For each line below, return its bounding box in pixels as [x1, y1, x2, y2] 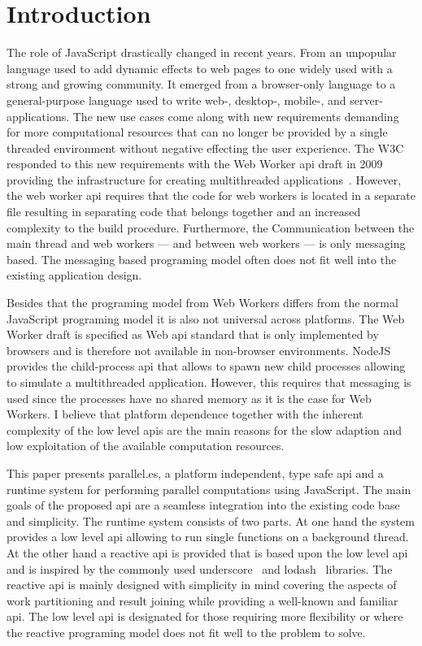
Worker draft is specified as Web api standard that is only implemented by [7, 326, 379, 343]
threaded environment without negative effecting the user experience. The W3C [7, 139, 404, 156]
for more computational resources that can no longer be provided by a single [7, 124, 388, 141]
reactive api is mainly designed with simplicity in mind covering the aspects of [7, 576, 397, 593]
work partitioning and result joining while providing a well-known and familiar [7, 592, 398, 609]
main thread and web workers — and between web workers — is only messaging [7, 235, 406, 252]
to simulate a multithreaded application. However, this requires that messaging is [7, 374, 411, 390]
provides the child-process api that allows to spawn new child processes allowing [7, 358, 406, 375]
